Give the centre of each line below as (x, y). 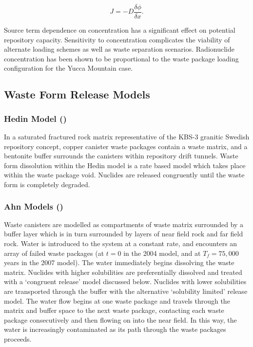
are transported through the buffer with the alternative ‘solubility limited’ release (126, 291)
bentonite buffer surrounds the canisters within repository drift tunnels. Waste (121, 156)
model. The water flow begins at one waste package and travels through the (117, 300)
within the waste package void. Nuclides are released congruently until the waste (124, 175)
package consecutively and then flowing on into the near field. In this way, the (120, 319)
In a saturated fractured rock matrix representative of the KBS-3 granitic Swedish (127, 137)
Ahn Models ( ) (34, 206)
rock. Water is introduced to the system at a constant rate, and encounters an (121, 243)
